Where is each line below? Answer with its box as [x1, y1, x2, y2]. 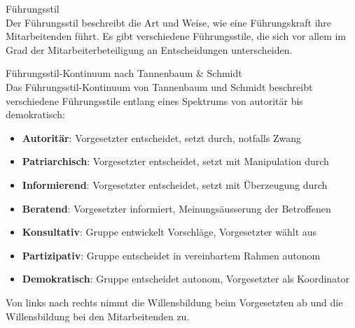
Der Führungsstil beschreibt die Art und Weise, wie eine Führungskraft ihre [6, 15, 332, 29]
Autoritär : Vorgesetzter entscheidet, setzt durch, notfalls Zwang [22, 130, 301, 145]
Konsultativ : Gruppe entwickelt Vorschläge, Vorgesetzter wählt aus [22, 224, 317, 239]
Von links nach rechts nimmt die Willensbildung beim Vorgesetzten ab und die [6, 294, 343, 309]
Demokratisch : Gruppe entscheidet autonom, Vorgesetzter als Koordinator [22, 271, 350, 286]
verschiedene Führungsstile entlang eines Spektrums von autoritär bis [6, 93, 303, 108]
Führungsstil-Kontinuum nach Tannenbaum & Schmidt [6, 66, 242, 80]
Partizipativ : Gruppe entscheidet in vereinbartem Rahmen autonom [22, 248, 321, 262]
